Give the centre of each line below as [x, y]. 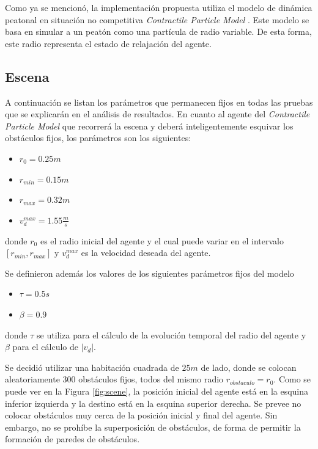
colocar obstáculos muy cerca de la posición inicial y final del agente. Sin [141, 415]
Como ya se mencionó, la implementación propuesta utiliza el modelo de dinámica [159, 7]
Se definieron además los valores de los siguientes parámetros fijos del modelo [150, 273]
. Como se [292, 379]
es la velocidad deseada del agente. [146, 253]
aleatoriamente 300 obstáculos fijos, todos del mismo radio [114, 379]
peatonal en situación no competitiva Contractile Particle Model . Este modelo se [157, 19]
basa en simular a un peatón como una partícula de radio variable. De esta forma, [158, 31]
